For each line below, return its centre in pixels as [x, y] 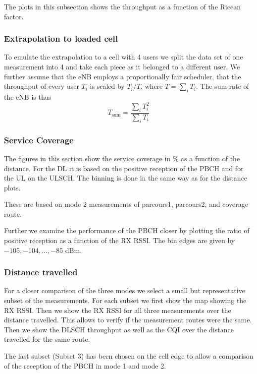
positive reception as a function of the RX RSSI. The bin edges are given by [120, 240]
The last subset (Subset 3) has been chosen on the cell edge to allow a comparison [129, 356]
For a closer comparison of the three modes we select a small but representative [125, 290]
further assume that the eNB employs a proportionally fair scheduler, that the [123, 76]
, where [152, 86]
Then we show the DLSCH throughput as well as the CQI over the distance [119, 329]
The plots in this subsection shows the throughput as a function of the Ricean [122, 6]
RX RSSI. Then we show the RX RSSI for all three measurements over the [118, 310]
